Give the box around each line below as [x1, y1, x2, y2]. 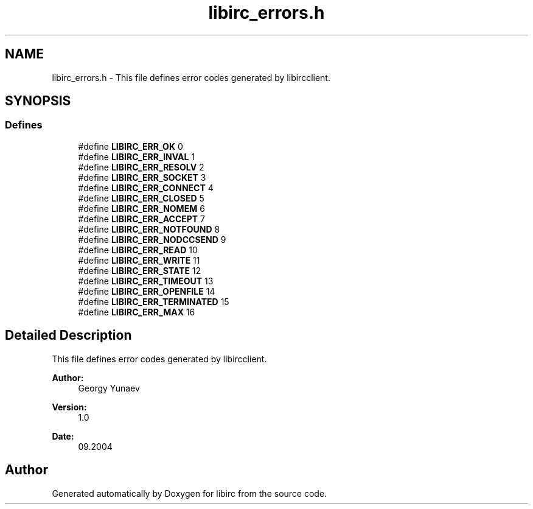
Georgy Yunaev [78, 382, 140, 393]
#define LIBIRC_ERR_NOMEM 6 [78, 203, 205, 214]
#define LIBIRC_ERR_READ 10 [78, 244, 198, 255]
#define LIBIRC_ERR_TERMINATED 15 [78, 296, 229, 307]
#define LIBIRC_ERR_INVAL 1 [78, 151, 195, 162]
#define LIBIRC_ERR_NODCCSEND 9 [78, 234, 226, 245]
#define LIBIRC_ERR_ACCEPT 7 [78, 213, 206, 224]
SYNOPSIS [5, 93, 71, 109]
